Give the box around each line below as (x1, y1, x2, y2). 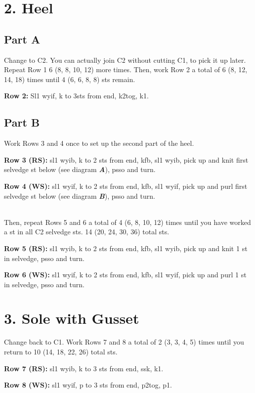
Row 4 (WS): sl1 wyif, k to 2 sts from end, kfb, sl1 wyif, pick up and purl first (4, 180, 248, 191)
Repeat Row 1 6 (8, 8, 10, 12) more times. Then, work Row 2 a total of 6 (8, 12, (4, 64, 248, 75)
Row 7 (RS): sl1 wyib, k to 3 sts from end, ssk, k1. (4, 363, 164, 373)
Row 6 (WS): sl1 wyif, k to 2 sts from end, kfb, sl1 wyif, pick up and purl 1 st (4, 269, 247, 280)
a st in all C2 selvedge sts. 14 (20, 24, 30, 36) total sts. (4, 226, 170, 237)
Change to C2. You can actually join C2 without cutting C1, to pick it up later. (4, 54, 246, 65)
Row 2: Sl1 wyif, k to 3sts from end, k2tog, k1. (4, 90, 149, 101)
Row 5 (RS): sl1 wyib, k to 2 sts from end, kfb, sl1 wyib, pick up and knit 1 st (4, 243, 248, 253)
